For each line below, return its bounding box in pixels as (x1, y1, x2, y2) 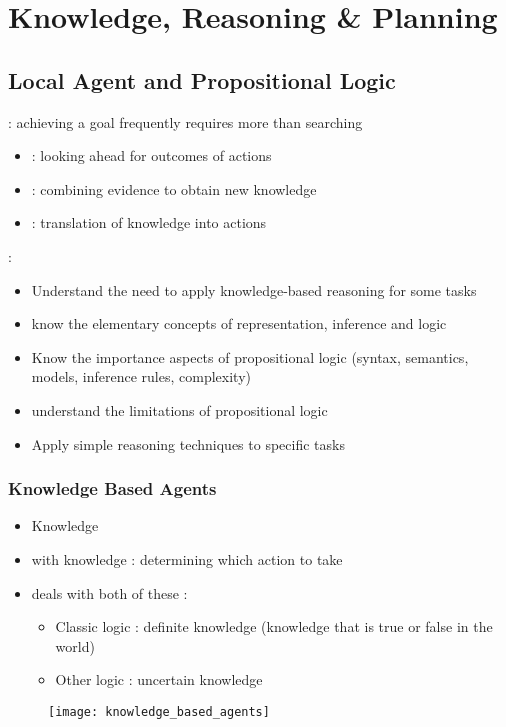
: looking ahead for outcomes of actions (31, 145, 272, 166)
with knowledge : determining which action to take (31, 548, 343, 569)
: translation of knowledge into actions (31, 212, 267, 233)
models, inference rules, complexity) (31, 366, 251, 387)
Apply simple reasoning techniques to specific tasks (31, 433, 345, 454)
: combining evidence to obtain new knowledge (31, 178, 317, 199)
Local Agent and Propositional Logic (8, 64, 396, 95)
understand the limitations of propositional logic (31, 399, 328, 420)
